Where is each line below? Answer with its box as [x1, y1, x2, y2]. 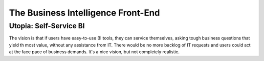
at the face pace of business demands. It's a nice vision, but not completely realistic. [9, 49, 180, 55]
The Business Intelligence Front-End [9, 7, 160, 18]
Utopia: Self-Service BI [9, 21, 85, 30]
